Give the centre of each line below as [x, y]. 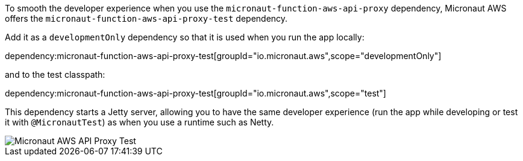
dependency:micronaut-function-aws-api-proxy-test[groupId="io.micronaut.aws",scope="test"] [196, 93]
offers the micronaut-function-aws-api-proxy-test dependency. [146, 18]
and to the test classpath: [55, 74]
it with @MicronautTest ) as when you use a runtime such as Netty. [139, 122]
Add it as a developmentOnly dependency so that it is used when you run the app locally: [185, 37]
